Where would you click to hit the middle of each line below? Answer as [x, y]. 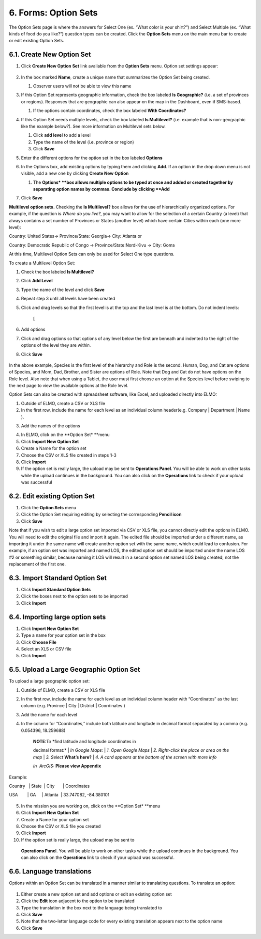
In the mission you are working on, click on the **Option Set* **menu [91, 806]
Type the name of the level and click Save [63, 290]
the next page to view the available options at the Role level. [69, 386]
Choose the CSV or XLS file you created [61, 826]
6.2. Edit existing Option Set [52, 496]
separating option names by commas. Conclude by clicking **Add [101, 189]
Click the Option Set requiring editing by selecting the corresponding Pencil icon [101, 515]
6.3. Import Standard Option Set [58, 578]
